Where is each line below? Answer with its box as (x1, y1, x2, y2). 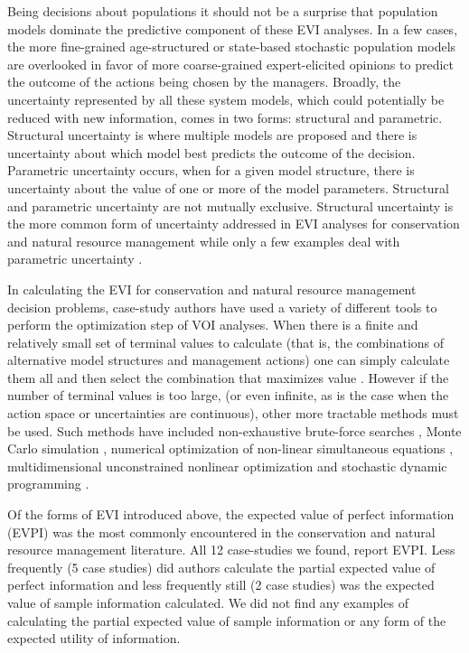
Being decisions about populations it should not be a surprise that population (7, 2, 438, 20)
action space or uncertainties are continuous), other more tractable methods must (7, 404, 459, 423)
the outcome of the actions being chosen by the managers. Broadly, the (7, 72, 401, 91)
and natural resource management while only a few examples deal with (7, 231, 400, 250)
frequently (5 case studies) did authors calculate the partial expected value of (7, 557, 436, 576)
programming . (7, 474, 89, 493)
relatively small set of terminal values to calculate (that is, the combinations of (7, 332, 445, 351)
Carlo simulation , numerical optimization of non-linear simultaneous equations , (7, 439, 454, 458)
